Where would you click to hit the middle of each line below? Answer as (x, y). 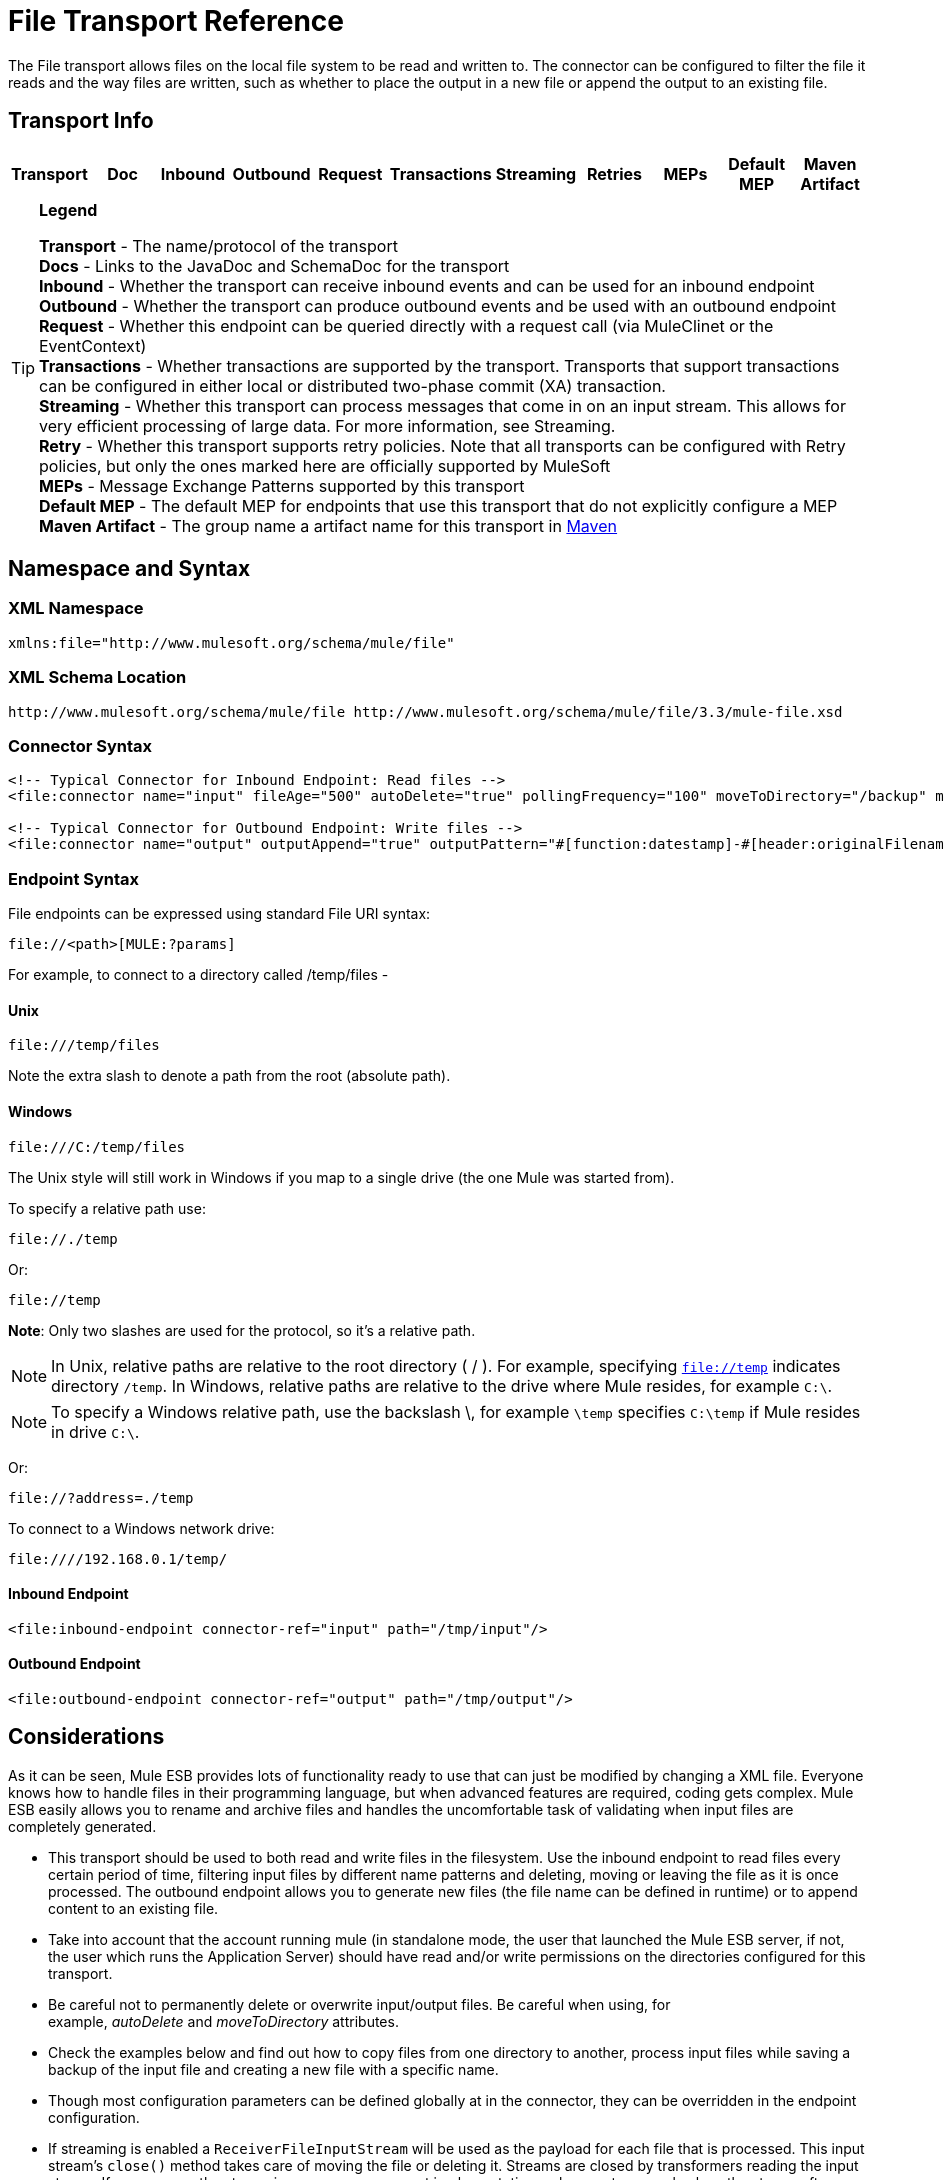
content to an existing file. (133, 1908)
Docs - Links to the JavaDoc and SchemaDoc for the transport (274, 265)
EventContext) (93, 345)
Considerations (86, 1737)
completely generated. (82, 1826)
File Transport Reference (176, 21)
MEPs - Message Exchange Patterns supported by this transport (282, 485)
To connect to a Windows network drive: (141, 1528)
